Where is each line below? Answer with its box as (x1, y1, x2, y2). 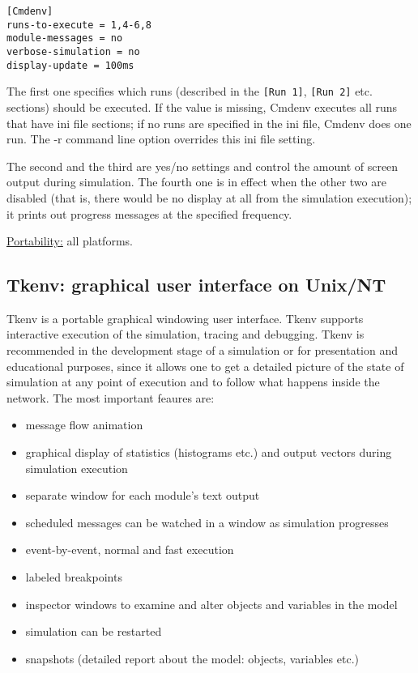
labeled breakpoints (25, 569, 122, 586)
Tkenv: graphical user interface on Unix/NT (6, 272, 386, 297)
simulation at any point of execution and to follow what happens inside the (6, 373, 380, 390)
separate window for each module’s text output (25, 487, 260, 504)
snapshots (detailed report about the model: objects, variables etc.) (25, 650, 359, 667)
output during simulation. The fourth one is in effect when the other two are (6, 173, 386, 190)
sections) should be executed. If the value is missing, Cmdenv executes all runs (6, 98, 398, 115)
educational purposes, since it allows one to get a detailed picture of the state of (6, 357, 404, 374)
